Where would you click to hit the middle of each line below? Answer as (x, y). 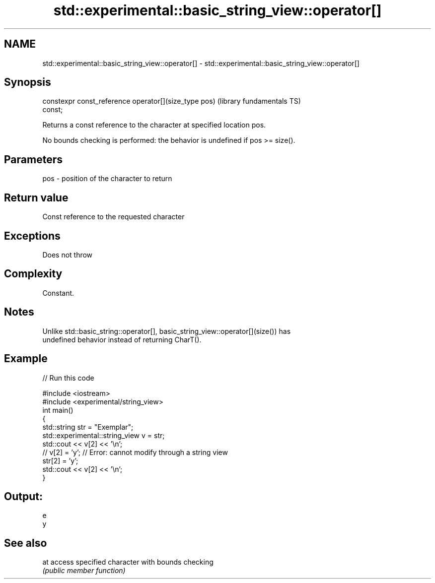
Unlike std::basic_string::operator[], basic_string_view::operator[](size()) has (167, 331)
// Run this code (68, 378)
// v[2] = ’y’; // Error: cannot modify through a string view (135, 452)
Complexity (33, 274)
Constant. (58, 293)
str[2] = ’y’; (60, 460)
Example (26, 359)
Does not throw (68, 255)
